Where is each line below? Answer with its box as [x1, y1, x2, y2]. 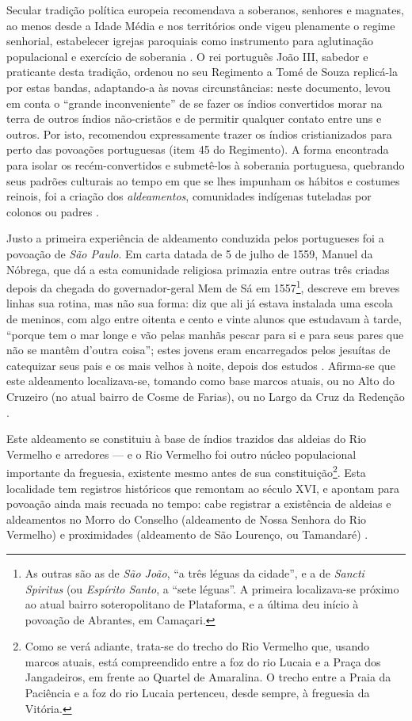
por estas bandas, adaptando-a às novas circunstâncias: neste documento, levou [6, 78, 391, 95]
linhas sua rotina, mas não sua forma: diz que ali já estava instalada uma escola [6, 295, 393, 311]
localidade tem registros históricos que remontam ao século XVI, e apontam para [6, 479, 399, 496]
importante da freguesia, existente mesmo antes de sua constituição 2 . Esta [6, 462, 366, 480]
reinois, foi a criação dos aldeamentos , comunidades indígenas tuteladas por [6, 188, 372, 204]
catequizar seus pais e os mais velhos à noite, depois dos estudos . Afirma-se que [6, 357, 395, 373]
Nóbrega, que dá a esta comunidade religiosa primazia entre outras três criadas [6, 261, 390, 277]
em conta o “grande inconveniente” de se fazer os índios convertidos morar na [6, 94, 383, 111]
